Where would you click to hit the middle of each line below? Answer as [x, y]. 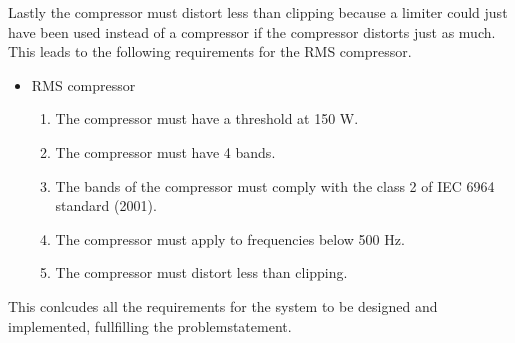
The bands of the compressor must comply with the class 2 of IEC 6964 [275, 185]
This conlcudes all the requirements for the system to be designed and [223, 305]
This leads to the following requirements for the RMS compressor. [210, 51]
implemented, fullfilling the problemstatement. [150, 325]
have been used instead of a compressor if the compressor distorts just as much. [252, 31]
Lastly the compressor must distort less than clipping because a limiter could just [258, 12]
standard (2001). [106, 205]
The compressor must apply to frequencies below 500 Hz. [230, 238]
